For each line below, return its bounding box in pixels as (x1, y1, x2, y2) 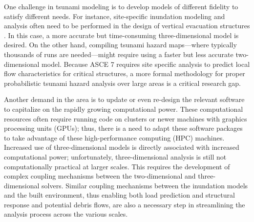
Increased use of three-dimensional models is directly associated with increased (4, 142, 239, 152)
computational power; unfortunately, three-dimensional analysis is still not (4, 151, 227, 161)
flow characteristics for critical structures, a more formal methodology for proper (4, 68, 245, 79)
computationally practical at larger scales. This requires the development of (4, 161, 230, 171)
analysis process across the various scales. (4, 209, 128, 219)
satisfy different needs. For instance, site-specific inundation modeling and (4, 11, 225, 21)
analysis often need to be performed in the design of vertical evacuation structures (4, 20, 250, 31)
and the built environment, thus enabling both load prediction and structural (4, 190, 235, 200)
